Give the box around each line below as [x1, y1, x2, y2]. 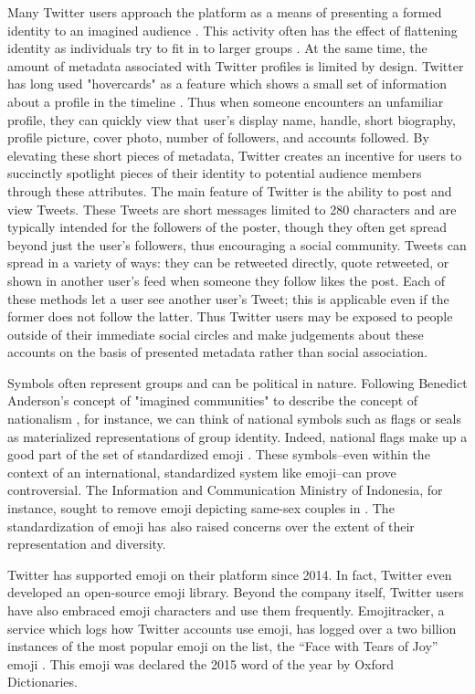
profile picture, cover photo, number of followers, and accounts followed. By [7, 128, 429, 147]
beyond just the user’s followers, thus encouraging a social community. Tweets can [7, 235, 467, 254]
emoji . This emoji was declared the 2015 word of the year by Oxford [7, 654, 395, 673]
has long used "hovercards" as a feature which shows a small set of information [7, 74, 447, 93]
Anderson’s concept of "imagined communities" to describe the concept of [7, 391, 418, 410]
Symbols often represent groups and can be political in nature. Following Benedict [7, 373, 468, 392]
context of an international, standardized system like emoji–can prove [7, 462, 396, 481]
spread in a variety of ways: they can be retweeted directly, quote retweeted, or [7, 253, 449, 272]
